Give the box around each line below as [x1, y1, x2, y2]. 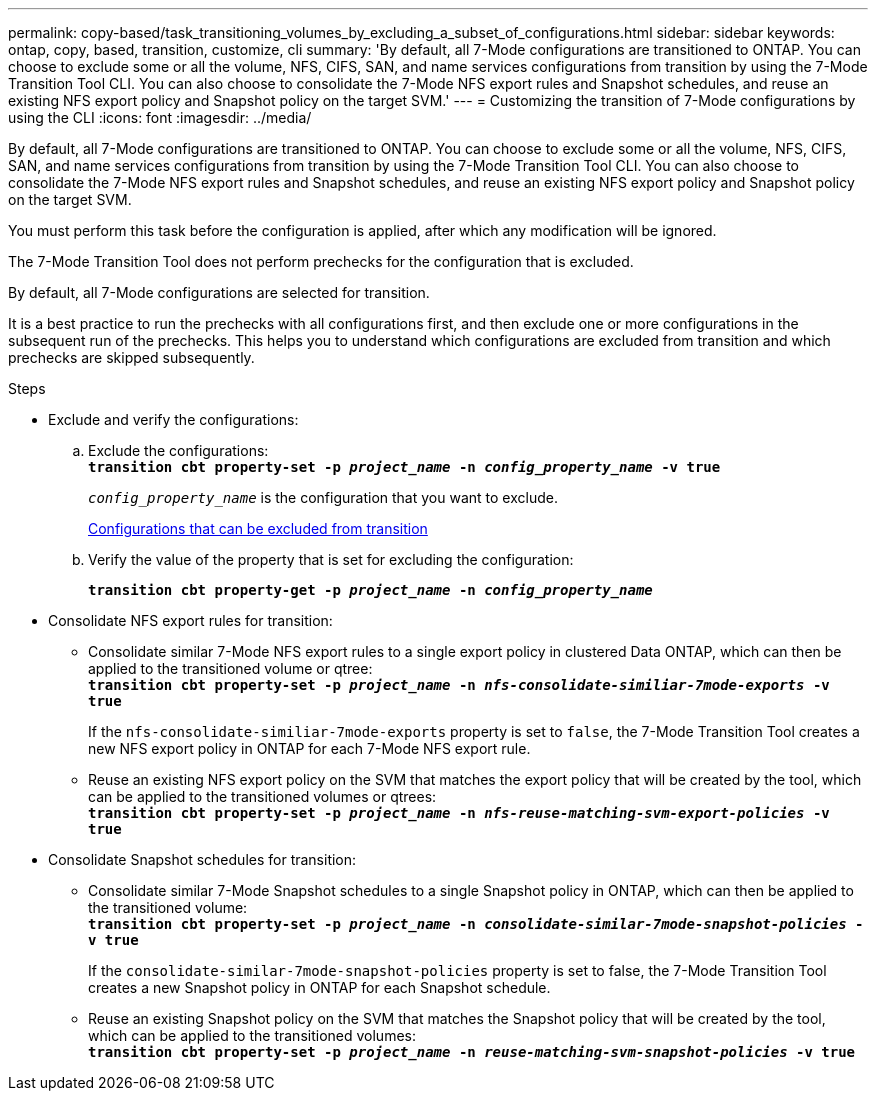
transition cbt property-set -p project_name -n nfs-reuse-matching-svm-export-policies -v [88, 805, 830, 821]
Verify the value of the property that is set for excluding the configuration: [88, 551, 574, 568]
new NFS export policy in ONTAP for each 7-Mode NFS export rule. [88, 740, 531, 757]
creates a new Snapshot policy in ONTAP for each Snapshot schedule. [88, 979, 551, 996]
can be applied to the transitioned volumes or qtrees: [88, 788, 437, 805]
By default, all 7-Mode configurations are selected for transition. [8, 284, 430, 301]
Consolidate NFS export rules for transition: [48, 612, 333, 629]
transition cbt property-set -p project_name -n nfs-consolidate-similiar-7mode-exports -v [88, 677, 830, 693]
